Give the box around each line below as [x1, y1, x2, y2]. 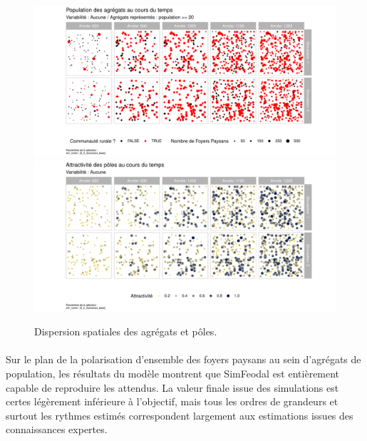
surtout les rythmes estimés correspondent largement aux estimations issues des [6, 407, 353, 422]
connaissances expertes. [6, 422, 108, 437]
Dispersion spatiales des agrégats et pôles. [34, 324, 217, 339]
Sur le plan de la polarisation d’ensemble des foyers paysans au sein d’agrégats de [6, 352, 361, 367]
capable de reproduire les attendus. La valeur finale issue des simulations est [6, 380, 339, 395]
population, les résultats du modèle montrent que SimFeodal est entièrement [6, 365, 340, 380]
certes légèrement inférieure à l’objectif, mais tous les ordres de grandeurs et [6, 394, 338, 409]
